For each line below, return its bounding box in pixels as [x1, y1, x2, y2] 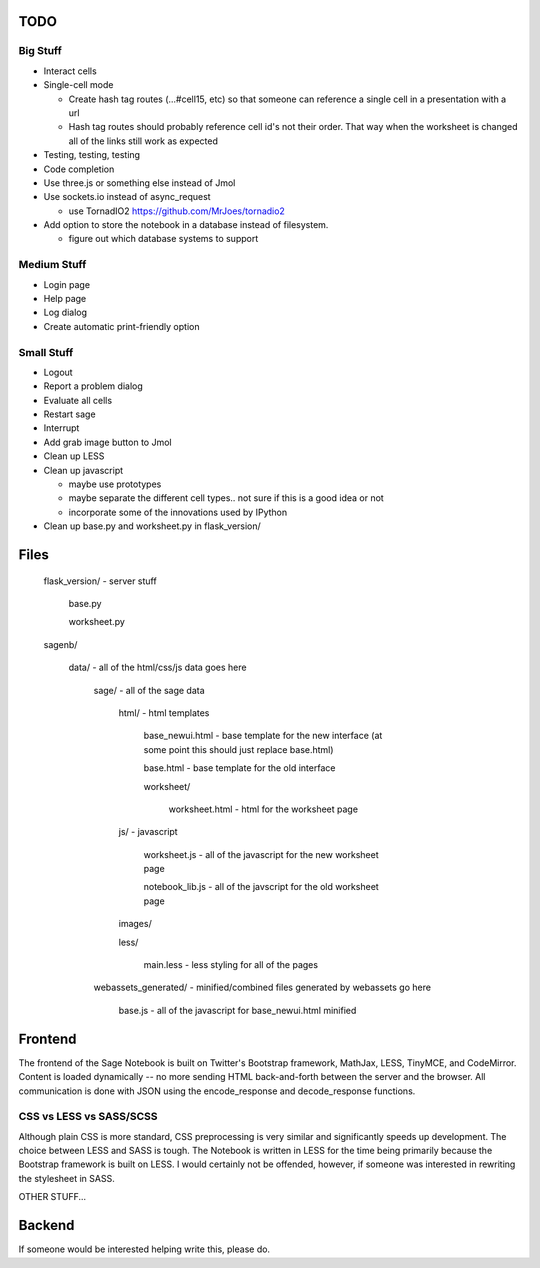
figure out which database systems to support [68, 233, 259, 245]
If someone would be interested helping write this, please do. [18, 1243, 270, 1255]
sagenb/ [43, 638, 78, 650]
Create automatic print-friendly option [43, 320, 200, 332]
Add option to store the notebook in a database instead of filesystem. [43, 219, 329, 231]
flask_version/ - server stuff [43, 575, 157, 587]
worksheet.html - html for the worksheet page [168, 803, 359, 815]
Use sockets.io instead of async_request [43, 191, 211, 203]
